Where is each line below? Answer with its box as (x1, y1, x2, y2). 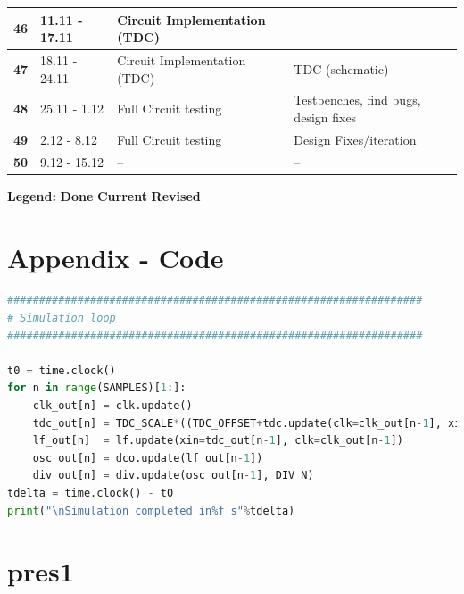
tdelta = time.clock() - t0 (7, 487, 174, 499)
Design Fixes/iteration (294, 130, 417, 148)
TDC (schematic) (294, 59, 389, 78)
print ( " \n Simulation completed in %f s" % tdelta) (7, 504, 295, 517)
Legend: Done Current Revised (7, 186, 201, 205)
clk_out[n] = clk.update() (32, 399, 193, 413)
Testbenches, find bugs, (294, 90, 421, 109)
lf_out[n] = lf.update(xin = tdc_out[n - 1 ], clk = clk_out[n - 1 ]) (32, 434, 403, 448)
